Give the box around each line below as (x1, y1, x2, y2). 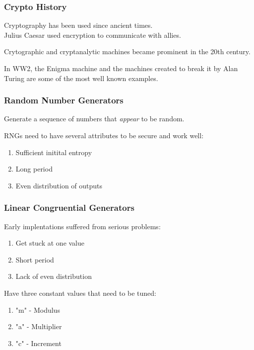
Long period (15, 164, 53, 174)
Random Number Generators (4, 94, 124, 106)
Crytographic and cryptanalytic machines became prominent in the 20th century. (4, 46, 251, 57)
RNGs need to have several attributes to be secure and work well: (4, 130, 204, 140)
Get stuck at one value (15, 238, 85, 248)
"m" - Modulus (15, 304, 60, 315)
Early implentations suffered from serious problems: (4, 221, 161, 231)
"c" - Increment (15, 338, 62, 348)
